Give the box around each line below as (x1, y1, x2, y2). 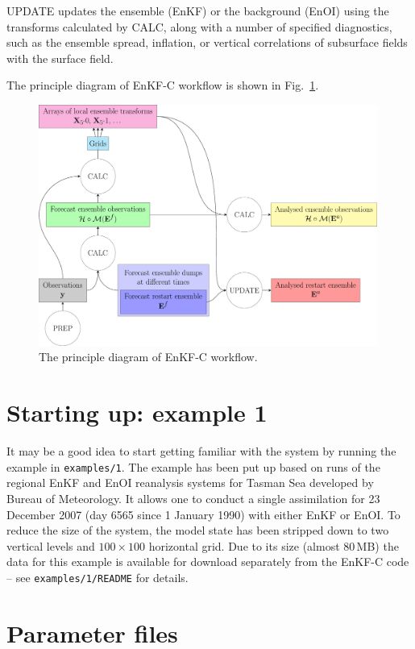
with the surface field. (6, 49, 114, 66)
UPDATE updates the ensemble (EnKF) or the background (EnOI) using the (6, 2, 389, 19)
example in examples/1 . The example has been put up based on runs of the (6, 458, 380, 475)
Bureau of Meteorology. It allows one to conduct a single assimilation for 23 (6, 489, 380, 506)
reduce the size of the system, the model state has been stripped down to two (6, 522, 389, 539)
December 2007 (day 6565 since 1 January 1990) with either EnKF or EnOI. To (6, 505, 400, 522)
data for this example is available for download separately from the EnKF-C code (6, 553, 409, 570)
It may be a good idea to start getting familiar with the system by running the (6, 443, 396, 460)
